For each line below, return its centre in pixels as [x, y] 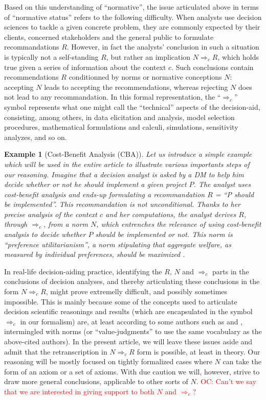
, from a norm [66, 224]
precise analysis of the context [51, 214]
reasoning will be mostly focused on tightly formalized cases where [108, 361]
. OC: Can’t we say [226, 381]
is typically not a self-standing [51, 56]
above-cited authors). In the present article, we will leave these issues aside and [128, 341]
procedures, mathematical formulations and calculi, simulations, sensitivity [121, 127]
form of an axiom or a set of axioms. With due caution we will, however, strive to [132, 371]
